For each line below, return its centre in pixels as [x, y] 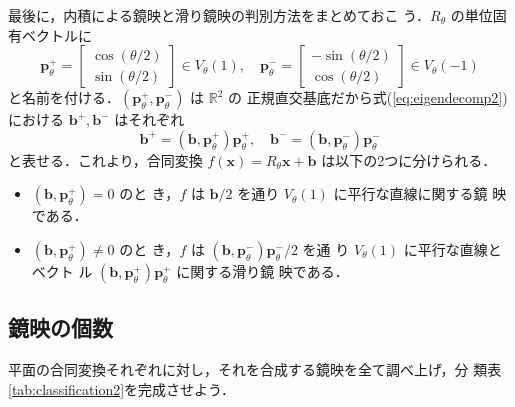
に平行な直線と [452, 248]
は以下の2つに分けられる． [409, 159]
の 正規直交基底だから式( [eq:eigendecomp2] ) [368, 97]
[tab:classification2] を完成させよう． [121, 388]
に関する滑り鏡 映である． [262, 270]
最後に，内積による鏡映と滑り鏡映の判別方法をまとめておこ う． [219, 15]
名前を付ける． [70, 97]
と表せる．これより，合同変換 [105, 159]
